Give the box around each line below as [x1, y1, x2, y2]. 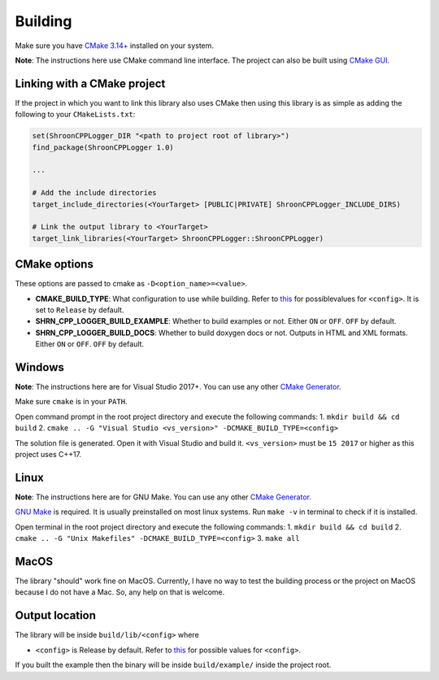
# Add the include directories [32, 188, 158, 198]
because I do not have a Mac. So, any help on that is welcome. [15, 587, 225, 597]
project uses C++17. [15, 450, 81, 460]
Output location [15, 608, 97, 622]
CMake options [15, 257, 93, 272]
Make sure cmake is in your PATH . [15, 397, 128, 407]
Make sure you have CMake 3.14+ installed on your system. [15, 41, 215, 50]
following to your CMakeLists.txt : [15, 110, 136, 120]
